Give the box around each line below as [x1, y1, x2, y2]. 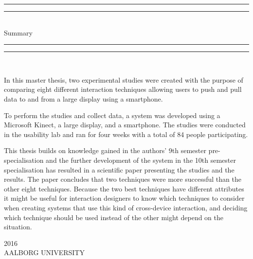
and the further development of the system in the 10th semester [46, 155, 236, 165]
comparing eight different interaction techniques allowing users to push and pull [4, 84, 242, 94]
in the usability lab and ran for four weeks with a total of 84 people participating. [4, 129, 248, 139]
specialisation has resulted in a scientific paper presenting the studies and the [4, 164, 235, 174]
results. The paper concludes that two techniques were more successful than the [4, 174, 241, 184]
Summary [4, 27, 33, 37]
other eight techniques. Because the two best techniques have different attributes [4, 183, 244, 193]
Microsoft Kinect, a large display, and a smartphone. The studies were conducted [4, 120, 246, 130]
